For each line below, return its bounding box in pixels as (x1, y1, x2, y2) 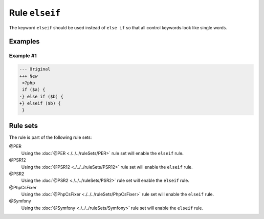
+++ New (19, 73, 38, 79)
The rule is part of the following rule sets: (9, 134, 92, 140)
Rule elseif (9, 7, 61, 18)
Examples (9, 37, 40, 46)
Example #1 (9, 52, 37, 59)
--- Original (19, 66, 51, 72)
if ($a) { (22, 87, 45, 92)
